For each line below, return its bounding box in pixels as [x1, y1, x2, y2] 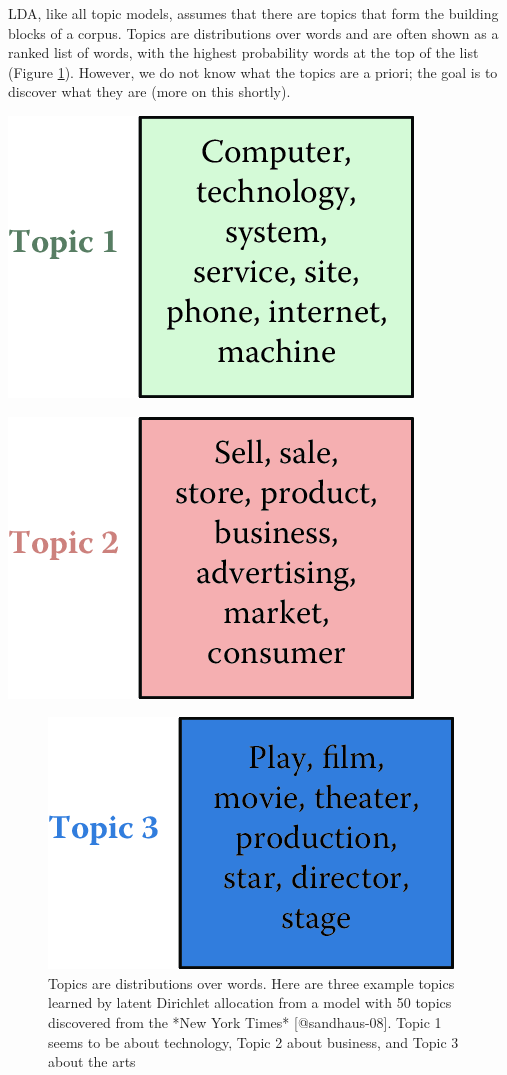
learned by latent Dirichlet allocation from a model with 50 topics [48, 992, 452, 1013]
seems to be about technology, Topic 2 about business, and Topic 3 [48, 1031, 459, 1052]
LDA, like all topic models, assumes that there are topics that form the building [8, 3, 499, 23]
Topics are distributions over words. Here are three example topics [48, 972, 455, 993]
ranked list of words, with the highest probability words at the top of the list [8, 42, 479, 63]
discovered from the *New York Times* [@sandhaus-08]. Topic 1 [48, 1011, 442, 1032]
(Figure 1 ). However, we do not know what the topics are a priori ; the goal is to [8, 61, 498, 82]
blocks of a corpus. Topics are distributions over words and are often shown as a [8, 22, 499, 43]
